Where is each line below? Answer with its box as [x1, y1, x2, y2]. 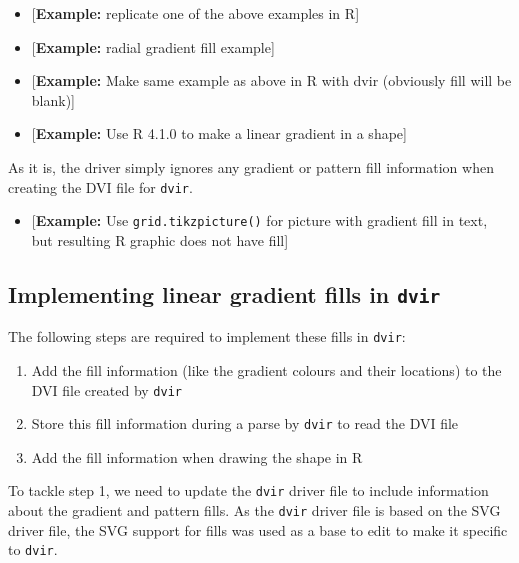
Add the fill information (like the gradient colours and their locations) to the [31, 359, 502, 380]
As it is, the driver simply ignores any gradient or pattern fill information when [8, 156, 494, 177]
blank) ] [31, 89, 76, 110]
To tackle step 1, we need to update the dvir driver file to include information [8, 480, 489, 501]
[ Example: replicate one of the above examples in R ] [31, 3, 360, 23]
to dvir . [8, 539, 58, 560]
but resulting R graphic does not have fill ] [31, 229, 289, 250]
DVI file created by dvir [31, 379, 182, 400]
